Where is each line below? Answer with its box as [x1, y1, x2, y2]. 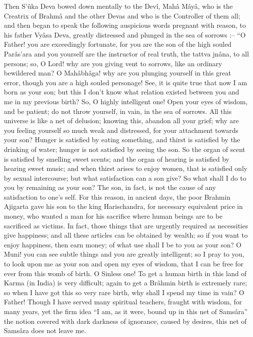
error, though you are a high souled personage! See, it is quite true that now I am [4, 77, 247, 87]
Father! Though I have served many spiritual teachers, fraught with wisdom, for [4, 297, 242, 307]
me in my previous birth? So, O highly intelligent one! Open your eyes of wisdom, [4, 96, 248, 106]
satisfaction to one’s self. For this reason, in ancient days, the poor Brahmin [4, 191, 231, 202]
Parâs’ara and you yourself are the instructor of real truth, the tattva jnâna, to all [4, 48, 249, 58]
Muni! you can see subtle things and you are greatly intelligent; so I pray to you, [4, 249, 244, 259]
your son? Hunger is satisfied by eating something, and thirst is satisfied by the [4, 134, 240, 145]
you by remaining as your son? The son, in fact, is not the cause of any [4, 182, 216, 192]
